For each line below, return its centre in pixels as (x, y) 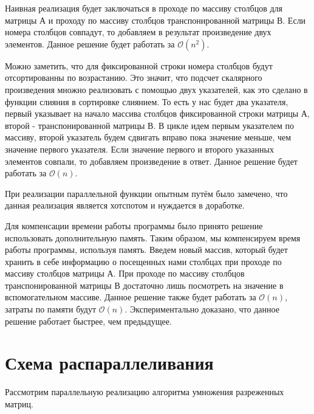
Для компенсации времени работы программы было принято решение (134, 225)
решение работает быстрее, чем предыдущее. (88, 321)
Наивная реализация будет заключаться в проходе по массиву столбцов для (144, 8)
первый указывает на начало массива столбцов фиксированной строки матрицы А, (157, 113)
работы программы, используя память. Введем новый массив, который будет (146, 250)
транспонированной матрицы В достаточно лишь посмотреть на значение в (144, 285)
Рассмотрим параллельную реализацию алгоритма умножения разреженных (145, 392)
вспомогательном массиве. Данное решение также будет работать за (131, 297)
